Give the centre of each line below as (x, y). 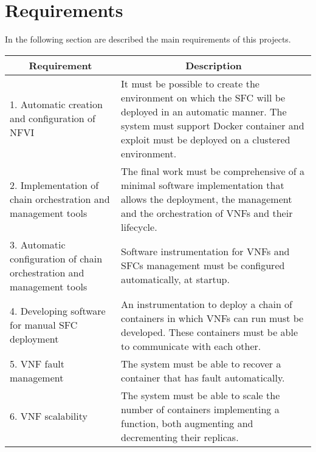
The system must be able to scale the (201, 395)
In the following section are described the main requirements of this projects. (148, 39)
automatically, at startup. (175, 279)
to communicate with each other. (191, 346)
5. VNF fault (37, 363)
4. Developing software (58, 311)
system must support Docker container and (213, 125)
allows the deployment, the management (207, 199)
